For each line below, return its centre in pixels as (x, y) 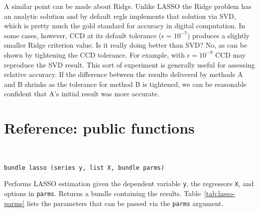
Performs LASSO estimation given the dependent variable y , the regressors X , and (129, 183)
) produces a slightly (218, 35)
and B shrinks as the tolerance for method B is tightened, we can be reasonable (126, 84)
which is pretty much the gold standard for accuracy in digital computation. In (125, 26)
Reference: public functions (99, 128)
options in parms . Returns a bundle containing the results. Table (102, 193)
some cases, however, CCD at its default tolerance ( (83, 35)
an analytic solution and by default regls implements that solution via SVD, (120, 16)
